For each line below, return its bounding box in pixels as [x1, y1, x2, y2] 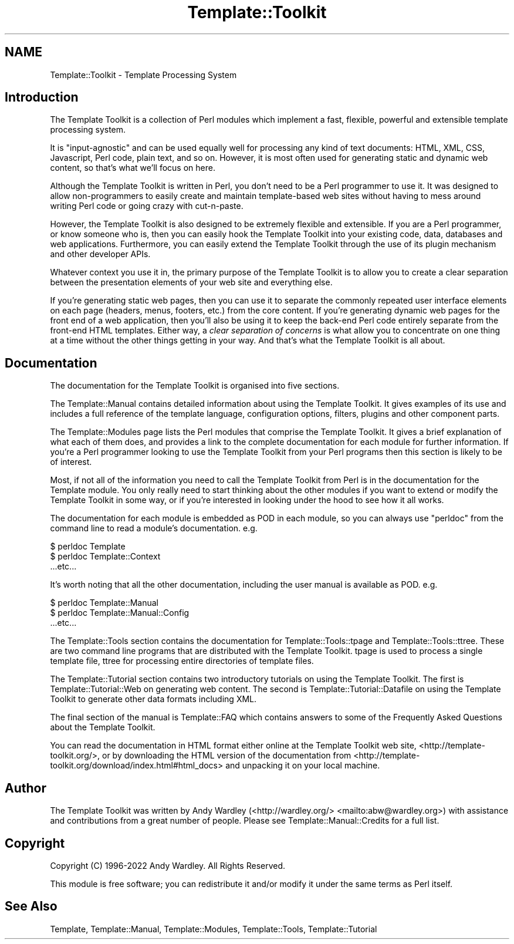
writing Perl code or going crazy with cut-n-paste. [50, 201, 244, 211]
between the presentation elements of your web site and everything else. [50, 277, 333, 288]
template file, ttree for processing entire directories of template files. [50, 656, 314, 666]
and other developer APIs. [50, 249, 151, 259]
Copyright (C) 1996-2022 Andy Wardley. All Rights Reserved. [50, 860, 286, 871]
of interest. [50, 457, 92, 467]
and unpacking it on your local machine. [225, 760, 380, 771]
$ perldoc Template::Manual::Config [50, 608, 190, 618]
